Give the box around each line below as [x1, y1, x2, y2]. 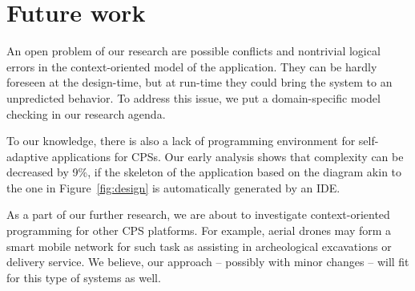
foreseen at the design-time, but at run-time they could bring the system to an [6, 74, 393, 91]
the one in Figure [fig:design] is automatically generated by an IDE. [6, 179, 340, 196]
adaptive [6, 148, 49, 164]
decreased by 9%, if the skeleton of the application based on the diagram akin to [6, 164, 402, 180]
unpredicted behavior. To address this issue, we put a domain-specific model [6, 89, 381, 106]
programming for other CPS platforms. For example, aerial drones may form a [6, 222, 392, 239]
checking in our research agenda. [6, 105, 166, 122]
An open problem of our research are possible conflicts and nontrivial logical [6, 42, 381, 59]
